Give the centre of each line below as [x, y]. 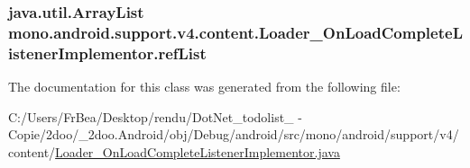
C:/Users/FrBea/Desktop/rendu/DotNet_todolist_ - [155, 116]
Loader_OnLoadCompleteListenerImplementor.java [198, 151]
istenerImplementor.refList [107, 53]
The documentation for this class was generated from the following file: [204, 87]
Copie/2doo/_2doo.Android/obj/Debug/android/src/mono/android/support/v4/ [234, 134]
